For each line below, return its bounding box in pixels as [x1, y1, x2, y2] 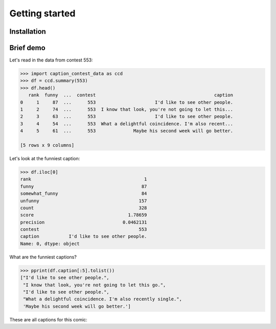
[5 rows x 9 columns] [20, 142, 75, 148]
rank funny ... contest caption [28, 92, 234, 98]
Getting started [9, 8, 76, 19]
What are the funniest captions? [9, 254, 77, 260]
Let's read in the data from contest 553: [9, 57, 93, 63]
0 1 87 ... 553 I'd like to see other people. [20, 99, 234, 105]
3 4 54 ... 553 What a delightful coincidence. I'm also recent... [20, 121, 234, 126]
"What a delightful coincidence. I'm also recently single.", [23, 296, 182, 302]
